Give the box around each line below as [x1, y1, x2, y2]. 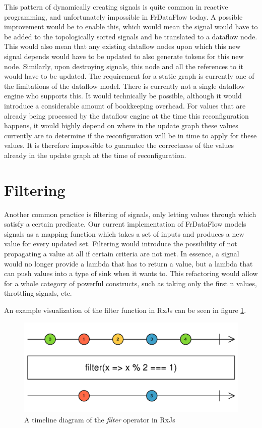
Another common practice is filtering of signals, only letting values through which [4, 208, 256, 219]
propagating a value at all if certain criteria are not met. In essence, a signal [4, 248, 239, 258]
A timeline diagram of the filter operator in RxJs [24, 414, 175, 425]
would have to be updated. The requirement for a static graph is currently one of [4, 71, 254, 81]
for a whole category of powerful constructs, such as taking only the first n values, [4, 278, 257, 288]
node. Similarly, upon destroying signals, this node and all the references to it [4, 61, 244, 71]
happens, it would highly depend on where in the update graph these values [4, 120, 238, 131]
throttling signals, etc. [4, 288, 72, 298]
